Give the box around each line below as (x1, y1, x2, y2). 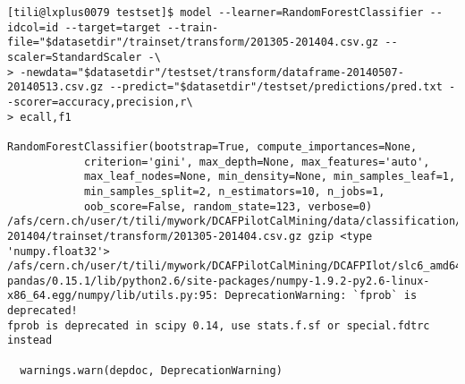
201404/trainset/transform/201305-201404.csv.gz (7, 229, 302, 243)
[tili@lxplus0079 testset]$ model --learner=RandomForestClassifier (7, 6, 424, 19)
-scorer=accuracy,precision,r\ (7, 95, 193, 108)
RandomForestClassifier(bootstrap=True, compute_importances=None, (7, 140, 418, 153)
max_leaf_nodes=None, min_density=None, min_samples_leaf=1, (83, 170, 456, 183)
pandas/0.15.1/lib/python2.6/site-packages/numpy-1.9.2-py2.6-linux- (7, 274, 430, 287)
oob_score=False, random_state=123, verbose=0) (83, 200, 373, 213)
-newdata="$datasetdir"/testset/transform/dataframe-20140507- (20, 65, 404, 79)
